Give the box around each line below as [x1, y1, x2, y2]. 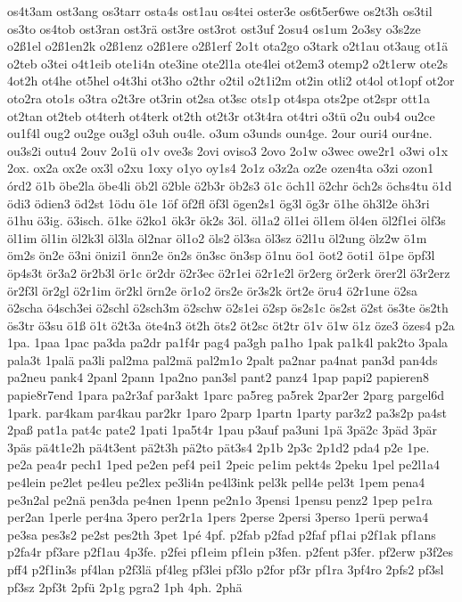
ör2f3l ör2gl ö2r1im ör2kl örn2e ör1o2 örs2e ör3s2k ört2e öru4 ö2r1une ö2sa [7, 281, 417, 299]
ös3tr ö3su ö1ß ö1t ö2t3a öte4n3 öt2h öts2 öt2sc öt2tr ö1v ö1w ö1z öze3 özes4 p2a [7, 315, 455, 334]
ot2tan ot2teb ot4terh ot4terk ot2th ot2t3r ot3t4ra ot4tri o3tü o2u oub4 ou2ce [7, 106, 435, 125]
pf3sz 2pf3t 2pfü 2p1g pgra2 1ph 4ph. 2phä [7, 577, 243, 596]
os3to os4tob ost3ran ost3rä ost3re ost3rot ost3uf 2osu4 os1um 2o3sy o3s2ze [7, 19, 421, 37]
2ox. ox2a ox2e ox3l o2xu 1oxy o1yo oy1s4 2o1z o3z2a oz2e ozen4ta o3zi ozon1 [7, 159, 434, 177]
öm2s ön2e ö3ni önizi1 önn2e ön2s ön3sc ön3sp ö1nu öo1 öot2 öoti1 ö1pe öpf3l [7, 246, 435, 264]
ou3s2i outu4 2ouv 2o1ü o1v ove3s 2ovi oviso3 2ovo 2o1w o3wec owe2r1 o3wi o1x [7, 141, 449, 159]
